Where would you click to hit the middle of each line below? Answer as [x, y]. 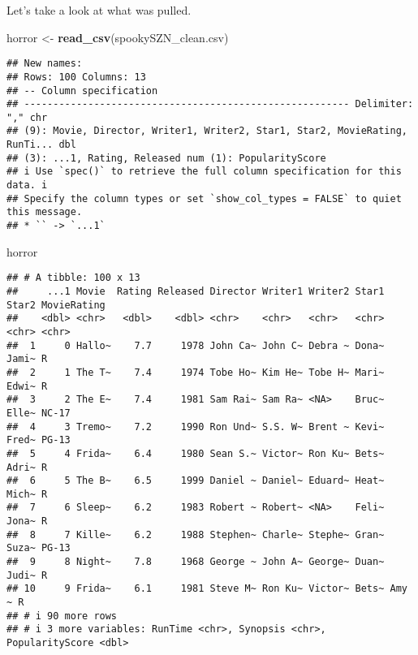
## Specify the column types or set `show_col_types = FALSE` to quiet [204, 198]
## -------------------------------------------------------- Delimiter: [210, 104]
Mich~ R [27, 494]
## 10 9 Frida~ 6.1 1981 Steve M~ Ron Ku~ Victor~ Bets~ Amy [207, 589]
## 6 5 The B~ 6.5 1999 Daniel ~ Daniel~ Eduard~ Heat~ [196, 481]
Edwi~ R [27, 386]
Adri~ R [27, 467]
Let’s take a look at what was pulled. [99, 10]
